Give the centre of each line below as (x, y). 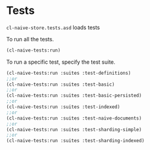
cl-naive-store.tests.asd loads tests (53, 27)
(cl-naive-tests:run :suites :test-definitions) (69, 73)
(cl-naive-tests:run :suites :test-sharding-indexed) (76, 141)
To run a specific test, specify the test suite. (61, 62)
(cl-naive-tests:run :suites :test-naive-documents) (74, 118)
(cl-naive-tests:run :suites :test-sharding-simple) (74, 129)
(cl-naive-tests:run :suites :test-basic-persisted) (74, 96)
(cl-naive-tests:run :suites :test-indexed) (63, 107)
